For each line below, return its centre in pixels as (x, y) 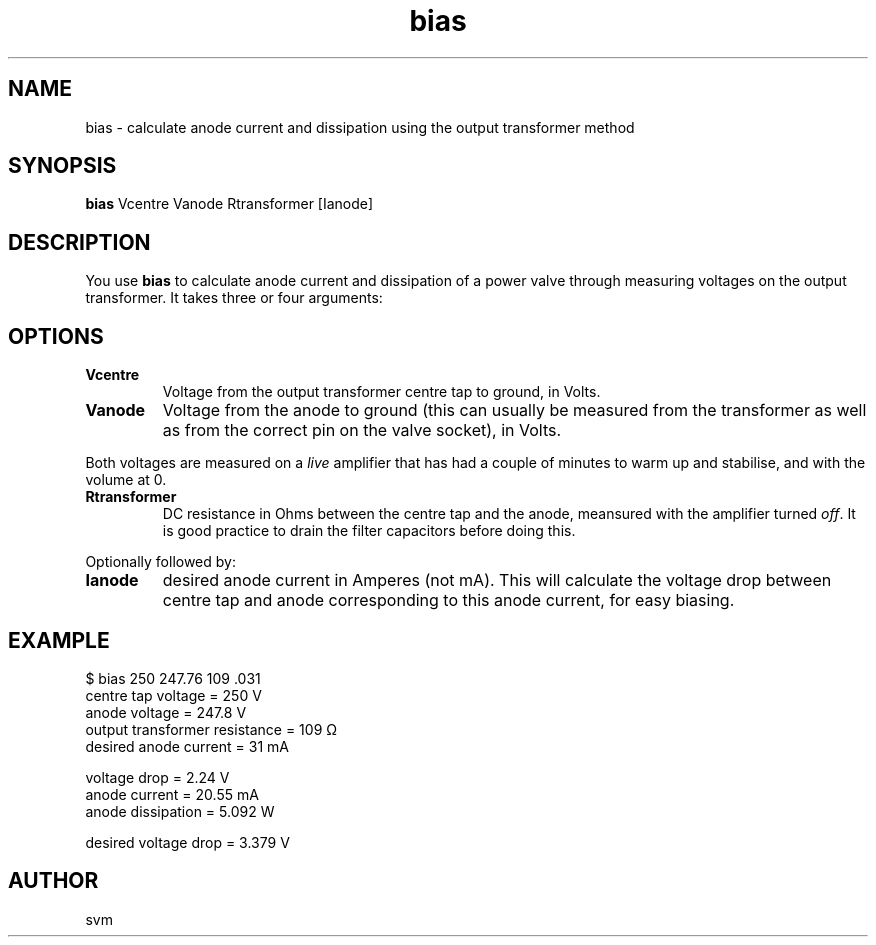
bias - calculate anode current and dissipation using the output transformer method (360, 127)
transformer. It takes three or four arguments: (234, 298)
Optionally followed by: (160, 562)
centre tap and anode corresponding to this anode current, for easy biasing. (448, 600)
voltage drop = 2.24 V (157, 777)
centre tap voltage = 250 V (173, 695)
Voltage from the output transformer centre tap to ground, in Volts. (381, 392)
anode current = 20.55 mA (172, 794)
